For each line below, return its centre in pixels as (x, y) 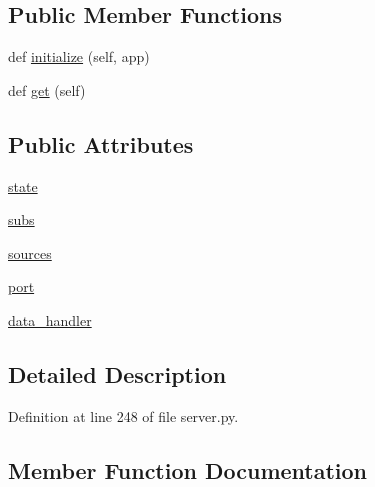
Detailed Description (117, 373)
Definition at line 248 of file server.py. (123, 415)
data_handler (50, 319)
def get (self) (47, 89)
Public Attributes (101, 143)
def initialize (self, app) (79, 56)
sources (30, 252)
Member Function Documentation (188, 469)
